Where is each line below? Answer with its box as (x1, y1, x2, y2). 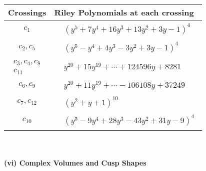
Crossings (8, 6, 46, 18)
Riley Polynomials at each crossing (54, 6, 194, 18)
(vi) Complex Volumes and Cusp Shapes (4, 158, 146, 168)
